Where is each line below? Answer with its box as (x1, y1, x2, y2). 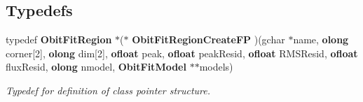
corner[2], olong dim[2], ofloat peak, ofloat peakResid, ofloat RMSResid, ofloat (6, 45, 358, 60)
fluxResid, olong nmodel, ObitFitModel (6, 59, 186, 74)
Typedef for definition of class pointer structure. (6, 82, 211, 97)
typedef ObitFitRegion (6, 32, 112, 47)
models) (199, 59, 233, 74)
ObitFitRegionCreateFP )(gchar (132, 32, 285, 47)
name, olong (293, 32, 349, 47)
